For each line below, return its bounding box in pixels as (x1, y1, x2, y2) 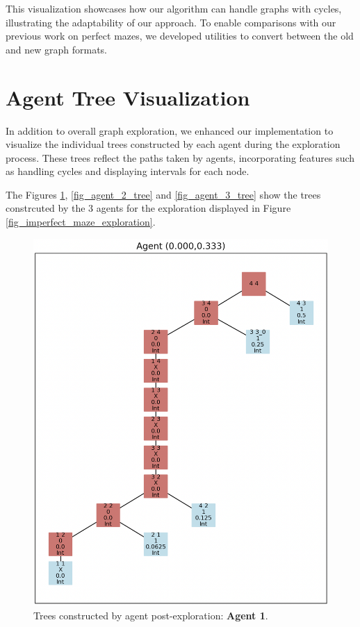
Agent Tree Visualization (6, 83, 250, 111)
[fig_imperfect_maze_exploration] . (6, 215, 156, 229)
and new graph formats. (6, 42, 108, 56)
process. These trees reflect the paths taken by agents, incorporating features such (6, 150, 355, 165)
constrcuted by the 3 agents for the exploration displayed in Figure (6, 201, 291, 215)
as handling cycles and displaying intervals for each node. (6, 164, 249, 178)
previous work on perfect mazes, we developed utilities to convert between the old (6, 28, 354, 43)
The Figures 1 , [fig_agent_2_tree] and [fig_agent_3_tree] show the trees (6, 187, 321, 201)
